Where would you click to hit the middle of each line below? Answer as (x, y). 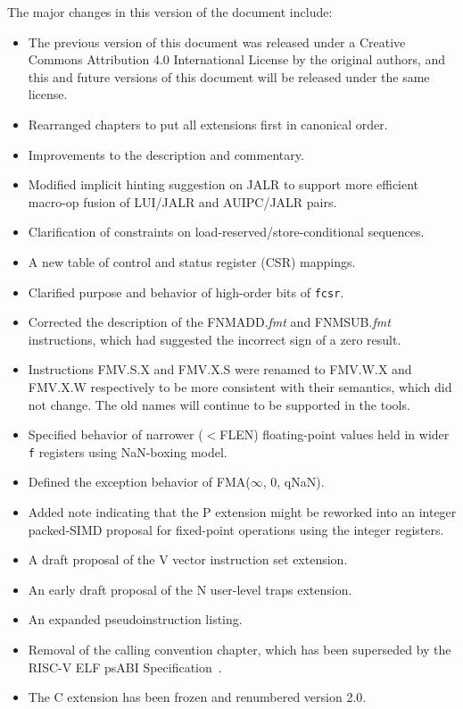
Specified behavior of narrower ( (116, 434)
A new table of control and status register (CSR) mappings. (192, 261)
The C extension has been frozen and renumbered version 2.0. (197, 697)
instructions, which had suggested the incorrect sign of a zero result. (215, 339)
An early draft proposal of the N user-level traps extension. (190, 589)
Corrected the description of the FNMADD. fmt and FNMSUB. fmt (209, 322)
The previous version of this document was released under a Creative (217, 42)
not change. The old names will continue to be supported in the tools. (219, 404)
